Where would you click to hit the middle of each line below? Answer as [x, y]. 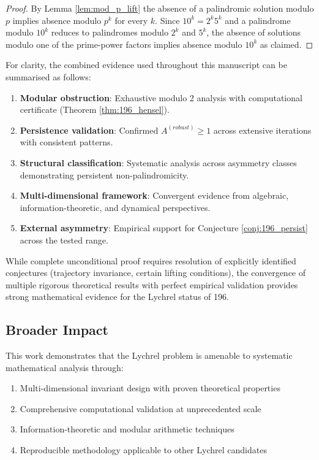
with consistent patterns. [66, 142]
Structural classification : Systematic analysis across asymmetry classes [158, 162]
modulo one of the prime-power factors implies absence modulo [124, 44]
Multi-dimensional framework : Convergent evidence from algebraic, [154, 195]
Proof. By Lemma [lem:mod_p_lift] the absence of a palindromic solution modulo [160, 8]
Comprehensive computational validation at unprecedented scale [141, 408]
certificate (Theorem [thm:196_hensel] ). [95, 109]
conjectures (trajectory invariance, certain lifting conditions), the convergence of [156, 273]
